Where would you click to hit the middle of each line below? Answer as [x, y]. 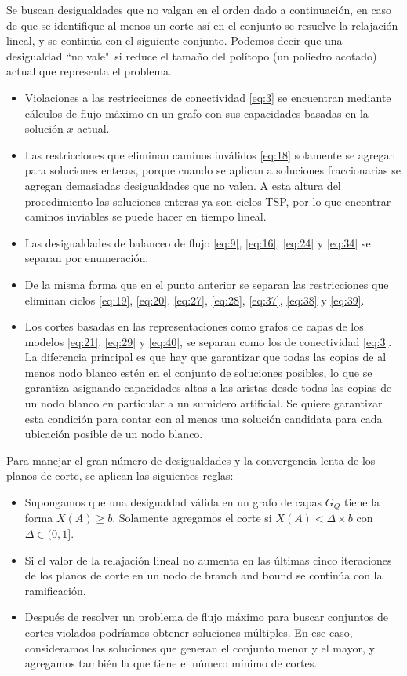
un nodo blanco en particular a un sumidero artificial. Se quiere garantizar [203, 403]
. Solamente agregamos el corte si [192, 518]
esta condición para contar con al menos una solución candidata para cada [203, 418]
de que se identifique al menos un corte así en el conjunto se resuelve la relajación [202, 25]
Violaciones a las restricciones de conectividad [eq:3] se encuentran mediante [208, 97]
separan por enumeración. [87, 258]
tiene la [362, 502]
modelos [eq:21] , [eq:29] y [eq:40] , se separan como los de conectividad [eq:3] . [208, 341]
